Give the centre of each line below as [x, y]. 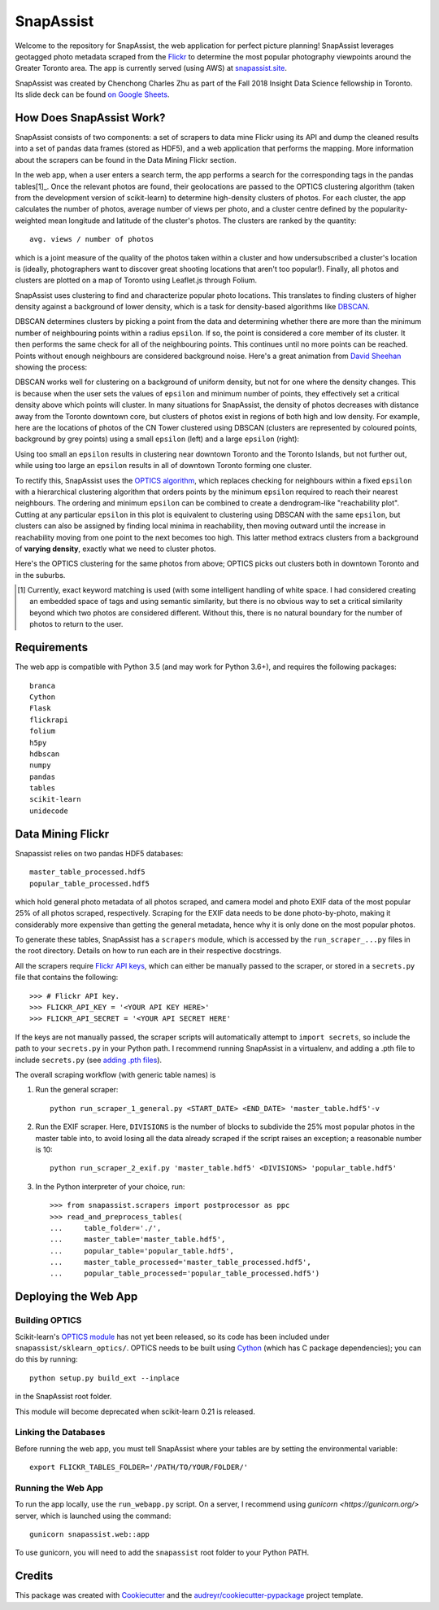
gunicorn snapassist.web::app [90, 1535]
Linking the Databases [60, 1433]
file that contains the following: [67, 978]
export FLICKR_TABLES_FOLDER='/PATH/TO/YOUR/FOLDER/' [139, 1468]
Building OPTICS [48, 1320]
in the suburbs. [40, 575]
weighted [30, 221]
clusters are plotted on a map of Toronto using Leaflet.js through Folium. [136, 280]
